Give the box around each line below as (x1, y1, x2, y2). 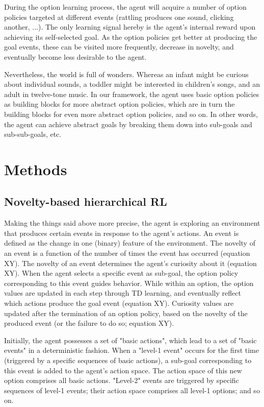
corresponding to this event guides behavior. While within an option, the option (4, 277, 254, 288)
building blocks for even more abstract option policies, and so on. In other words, (4, 108, 258, 119)
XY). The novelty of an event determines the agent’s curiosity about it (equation (4, 257, 257, 268)
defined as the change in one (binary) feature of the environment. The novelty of (4, 237, 255, 248)
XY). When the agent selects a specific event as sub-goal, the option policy (4, 268, 239, 278)
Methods (4, 158, 67, 179)
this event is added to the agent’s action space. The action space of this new (4, 365, 242, 375)
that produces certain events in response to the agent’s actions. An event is (4, 227, 239, 238)
